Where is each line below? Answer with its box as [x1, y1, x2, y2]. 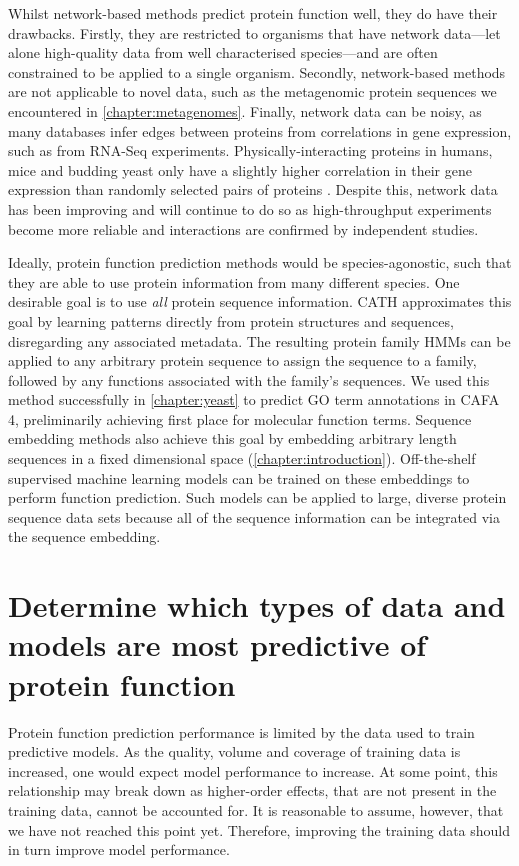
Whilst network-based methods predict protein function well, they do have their [8, 3, 498, 23]
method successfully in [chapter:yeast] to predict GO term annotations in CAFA [8, 389, 500, 410]
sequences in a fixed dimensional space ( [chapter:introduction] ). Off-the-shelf [8, 448, 476, 469]
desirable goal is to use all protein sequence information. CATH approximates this [8, 291, 512, 312]
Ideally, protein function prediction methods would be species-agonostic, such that [8, 252, 512, 273]
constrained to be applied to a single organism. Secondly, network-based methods [8, 61, 506, 82]
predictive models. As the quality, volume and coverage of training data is [8, 741, 461, 762]
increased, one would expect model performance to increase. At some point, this [8, 760, 498, 781]
